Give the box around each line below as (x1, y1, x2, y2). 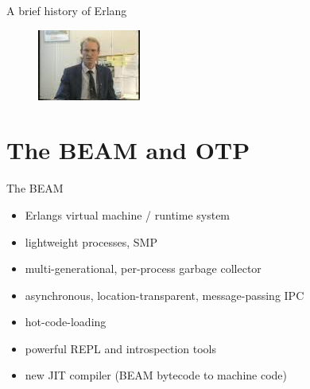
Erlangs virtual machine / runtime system (25, 206, 231, 223)
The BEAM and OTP (6, 134, 250, 166)
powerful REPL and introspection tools (25, 340, 217, 356)
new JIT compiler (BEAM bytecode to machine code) (25, 367, 287, 383)
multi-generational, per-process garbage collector (25, 260, 262, 277)
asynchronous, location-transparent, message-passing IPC (25, 286, 304, 303)
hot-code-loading (25, 313, 107, 330)
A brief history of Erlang (6, 2, 127, 18)
